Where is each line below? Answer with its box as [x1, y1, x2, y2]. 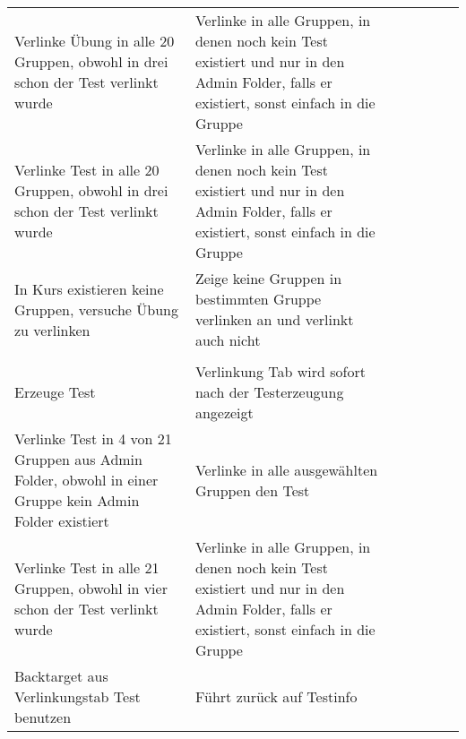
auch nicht [194, 330, 261, 350]
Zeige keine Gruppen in [194, 268, 342, 288]
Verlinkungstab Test [14, 686, 141, 707]
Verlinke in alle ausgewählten [194, 459, 378, 480]
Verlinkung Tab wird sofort [194, 361, 366, 382]
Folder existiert [14, 511, 109, 531]
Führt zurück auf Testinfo [194, 686, 358, 707]
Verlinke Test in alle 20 [14, 159, 160, 180]
